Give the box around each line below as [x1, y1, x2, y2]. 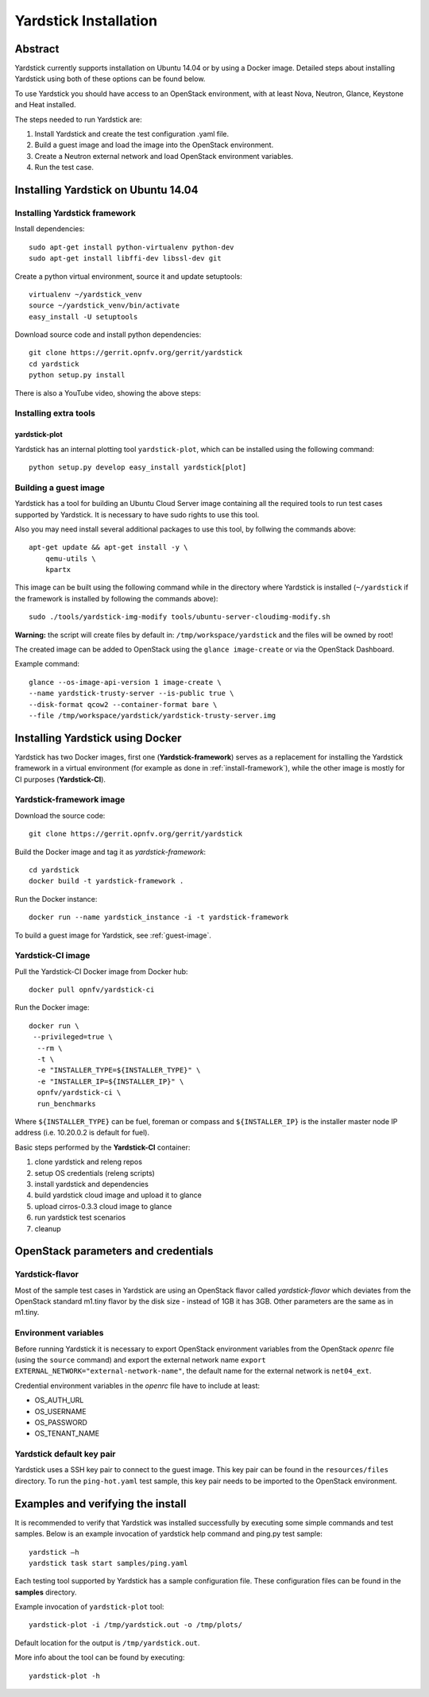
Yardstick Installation [14, 12, 158, 29]
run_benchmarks [37, 1099, 96, 1108]
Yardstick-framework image [14, 794, 126, 806]
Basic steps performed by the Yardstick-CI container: [14, 1142, 191, 1152]
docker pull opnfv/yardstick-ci [29, 985, 155, 995]
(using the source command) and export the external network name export [14, 1355, 266, 1364]
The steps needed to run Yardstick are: [14, 114, 142, 124]
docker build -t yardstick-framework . [29, 876, 184, 886]
